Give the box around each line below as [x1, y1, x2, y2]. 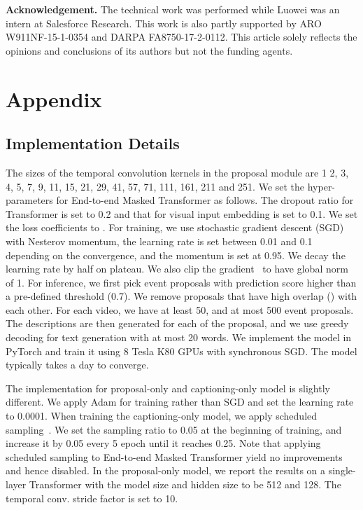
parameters [6, 193, 53, 207]
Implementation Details [6, 132, 180, 154]
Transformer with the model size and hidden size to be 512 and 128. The [29, 477, 341, 492]
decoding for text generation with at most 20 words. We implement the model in [6, 330, 352, 345]
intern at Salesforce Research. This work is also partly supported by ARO [6, 15, 322, 30]
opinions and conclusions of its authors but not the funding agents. [6, 43, 293, 57]
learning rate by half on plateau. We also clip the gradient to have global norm [6, 261, 348, 276]
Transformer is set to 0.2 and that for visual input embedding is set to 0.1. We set [6, 206, 358, 221]
